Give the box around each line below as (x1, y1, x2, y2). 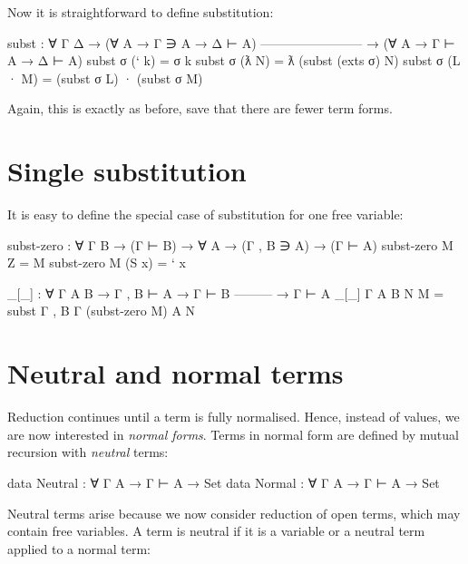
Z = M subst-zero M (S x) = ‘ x (7, 253, 186, 272)
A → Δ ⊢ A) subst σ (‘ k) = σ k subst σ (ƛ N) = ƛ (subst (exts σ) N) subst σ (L (7, 51, 461, 70)
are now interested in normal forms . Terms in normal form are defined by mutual (7, 424, 459, 443)
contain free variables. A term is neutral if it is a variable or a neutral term (7, 521, 425, 540)
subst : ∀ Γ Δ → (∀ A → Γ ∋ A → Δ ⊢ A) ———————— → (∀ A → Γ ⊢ (7, 33, 455, 52)
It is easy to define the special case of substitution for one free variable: (7, 205, 404, 224)
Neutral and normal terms (7, 355, 344, 392)
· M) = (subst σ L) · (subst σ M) (7, 68, 203, 87)
